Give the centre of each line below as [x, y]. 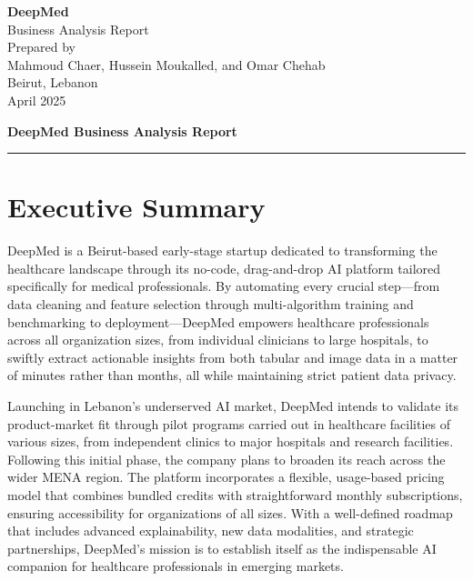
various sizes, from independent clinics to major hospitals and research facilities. [231, 441]
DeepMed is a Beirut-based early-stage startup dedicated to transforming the [222, 250]
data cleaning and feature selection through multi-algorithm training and [211, 304]
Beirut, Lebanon [53, 82]
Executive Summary [136, 207]
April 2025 [37, 100]
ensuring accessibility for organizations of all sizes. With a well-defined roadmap [230, 512]
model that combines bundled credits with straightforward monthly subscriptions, [235, 495]
